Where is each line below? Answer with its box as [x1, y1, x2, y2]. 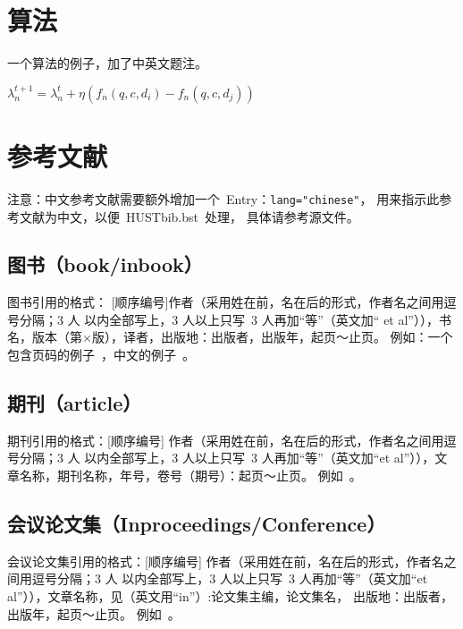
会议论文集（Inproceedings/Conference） [7, 510, 386, 538]
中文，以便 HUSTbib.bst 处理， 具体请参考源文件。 [56, 207, 359, 225]
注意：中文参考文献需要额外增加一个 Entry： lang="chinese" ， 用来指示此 [7, 189, 440, 208]
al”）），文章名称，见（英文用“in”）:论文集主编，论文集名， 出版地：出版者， [7, 587, 453, 606]
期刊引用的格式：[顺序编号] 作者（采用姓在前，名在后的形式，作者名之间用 [7, 430, 444, 449]
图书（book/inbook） [7, 251, 203, 278]
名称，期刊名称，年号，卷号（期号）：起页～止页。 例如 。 [19, 466, 362, 485]
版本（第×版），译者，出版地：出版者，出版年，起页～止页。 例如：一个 [31, 327, 453, 346]
